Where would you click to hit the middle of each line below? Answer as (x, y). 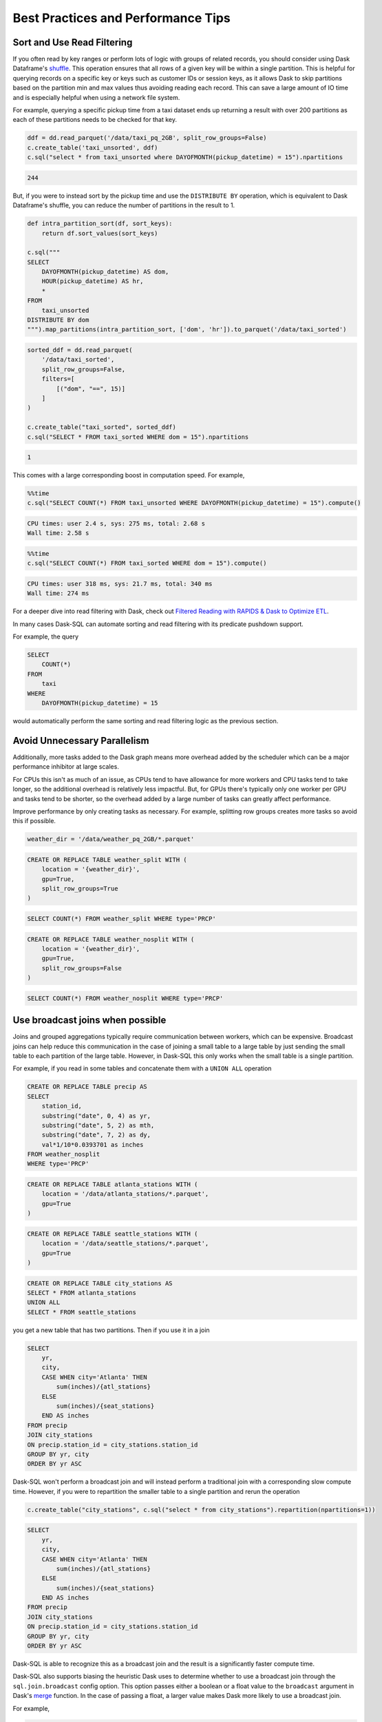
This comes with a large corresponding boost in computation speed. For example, (129, 475)
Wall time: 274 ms (58, 593)
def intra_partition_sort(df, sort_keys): (100, 224)
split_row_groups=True (80, 889)
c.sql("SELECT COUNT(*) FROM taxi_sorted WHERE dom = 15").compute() (147, 563)
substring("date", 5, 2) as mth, (98, 1125)
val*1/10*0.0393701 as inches (93, 1144)
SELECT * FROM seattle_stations (82, 1312)
